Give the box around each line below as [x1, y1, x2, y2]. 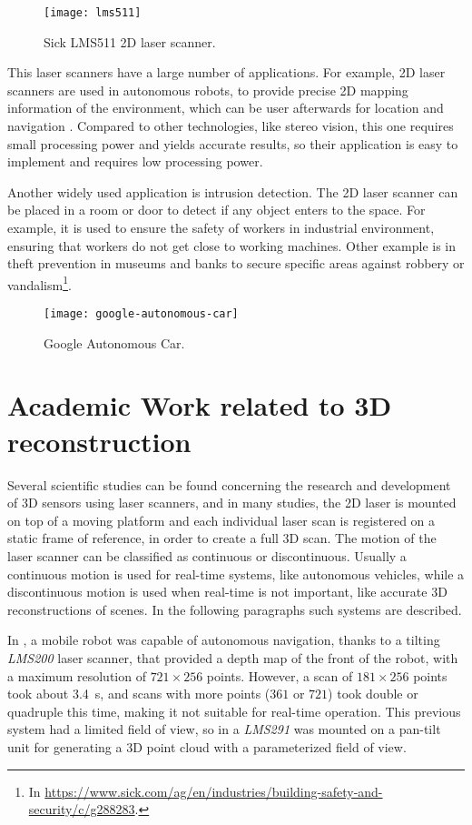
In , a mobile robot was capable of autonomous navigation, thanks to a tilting [7, 630, 440, 649]
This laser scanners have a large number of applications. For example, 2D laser [7, 63, 446, 82]
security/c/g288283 [28, 800, 135, 819]
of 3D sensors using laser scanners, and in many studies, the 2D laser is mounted [7, 493, 457, 512]
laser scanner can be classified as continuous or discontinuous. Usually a [7, 546, 407, 565]
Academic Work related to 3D [7, 387, 392, 424]
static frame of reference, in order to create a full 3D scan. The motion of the [7, 528, 437, 548]
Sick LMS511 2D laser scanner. [44, 32, 216, 51]
